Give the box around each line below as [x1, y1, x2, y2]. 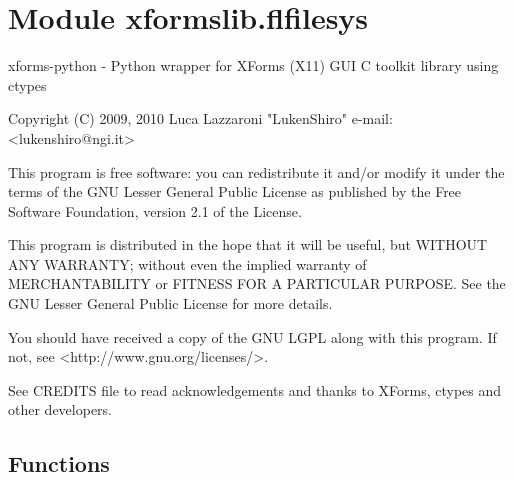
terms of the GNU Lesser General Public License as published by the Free [8, 181, 462, 202]
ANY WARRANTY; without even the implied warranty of [8, 253, 367, 274]
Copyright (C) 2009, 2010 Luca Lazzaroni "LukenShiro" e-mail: [8, 108, 393, 129]
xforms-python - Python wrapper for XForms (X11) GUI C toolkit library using [8, 55, 499, 76]
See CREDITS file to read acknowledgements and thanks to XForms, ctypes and [8, 379, 502, 400]
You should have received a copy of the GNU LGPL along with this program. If [8, 326, 497, 347]
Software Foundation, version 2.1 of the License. [8, 200, 302, 221]
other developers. [8, 399, 112, 420]
